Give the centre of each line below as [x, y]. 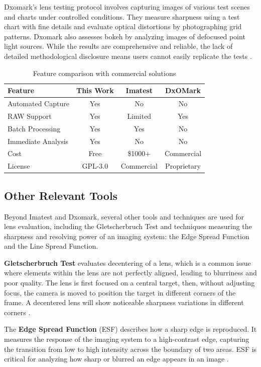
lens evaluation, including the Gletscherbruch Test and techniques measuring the [128, 226]
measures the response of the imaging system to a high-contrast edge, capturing [127, 339]
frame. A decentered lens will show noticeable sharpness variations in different [124, 302]
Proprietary [183, 166]
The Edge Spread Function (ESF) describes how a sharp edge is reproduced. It [130, 329]
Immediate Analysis [38, 141]
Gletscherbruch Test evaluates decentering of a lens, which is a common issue [127, 263]
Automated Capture [38, 103]
